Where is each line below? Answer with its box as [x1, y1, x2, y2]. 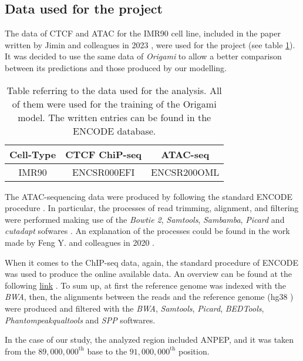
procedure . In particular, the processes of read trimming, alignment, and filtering [5, 202, 299, 214]
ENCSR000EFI [72, 165, 135, 179]
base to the [87, 345, 127, 357]
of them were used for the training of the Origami [12, 96, 217, 111]
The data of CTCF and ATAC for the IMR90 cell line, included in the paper [5, 27, 281, 39]
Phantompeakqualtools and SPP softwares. [5, 313, 156, 326]
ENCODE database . [73, 123, 156, 138]
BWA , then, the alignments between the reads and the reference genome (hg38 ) [5, 290, 294, 303]
